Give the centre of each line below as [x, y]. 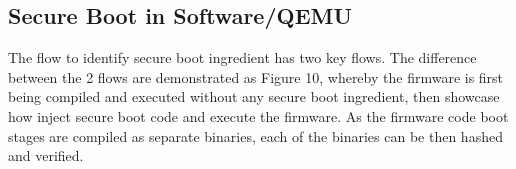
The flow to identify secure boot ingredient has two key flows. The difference [242, 57]
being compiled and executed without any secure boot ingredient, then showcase [254, 96]
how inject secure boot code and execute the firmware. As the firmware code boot [258, 115]
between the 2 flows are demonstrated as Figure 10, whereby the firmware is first [256, 76]
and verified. [46, 155]
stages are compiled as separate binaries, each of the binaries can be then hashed [255, 135]
